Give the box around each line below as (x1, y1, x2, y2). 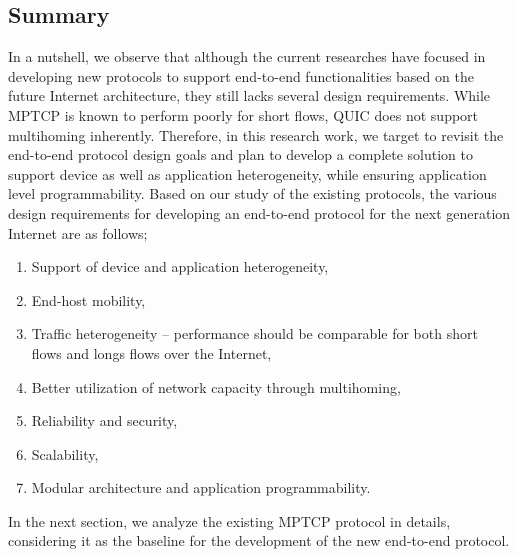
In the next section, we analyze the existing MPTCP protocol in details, (8, 510, 451, 531)
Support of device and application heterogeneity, (31, 256, 329, 277)
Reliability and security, (31, 410, 178, 431)
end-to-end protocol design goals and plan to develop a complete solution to (8, 144, 473, 165)
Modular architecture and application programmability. (31, 477, 371, 498)
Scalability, (31, 443, 99, 464)
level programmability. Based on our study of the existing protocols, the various (8, 183, 497, 204)
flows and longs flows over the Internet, (31, 342, 272, 363)
